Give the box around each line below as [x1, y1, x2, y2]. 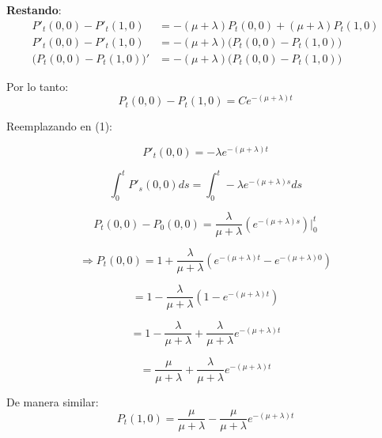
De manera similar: [6, 393, 99, 410]
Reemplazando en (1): [6, 118, 112, 134]
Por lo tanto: [6, 77, 69, 94]
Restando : [6, 2, 62, 17]
